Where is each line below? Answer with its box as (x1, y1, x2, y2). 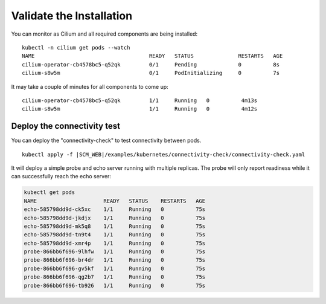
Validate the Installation (11, 9, 133, 22)
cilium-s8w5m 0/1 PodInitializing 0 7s (22, 70, 280, 77)
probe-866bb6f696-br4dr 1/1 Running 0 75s (24, 257, 206, 264)
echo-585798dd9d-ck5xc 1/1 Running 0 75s (24, 206, 206, 213)
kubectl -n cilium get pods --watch (22, 44, 130, 51)
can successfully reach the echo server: (11, 173, 112, 180)
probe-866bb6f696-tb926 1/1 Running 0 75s (24, 282, 206, 289)
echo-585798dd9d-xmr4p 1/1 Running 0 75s (24, 239, 206, 247)
